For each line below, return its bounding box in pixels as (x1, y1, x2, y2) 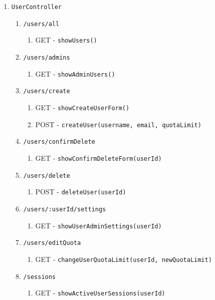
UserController (11, 4, 62, 11)
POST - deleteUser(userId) (35, 186, 126, 197)
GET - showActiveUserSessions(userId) (35, 287, 165, 298)
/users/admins (23, 54, 70, 61)
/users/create (23, 88, 70, 95)
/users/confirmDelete (23, 138, 95, 146)
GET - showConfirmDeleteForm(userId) (35, 152, 162, 163)
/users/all (23, 20, 60, 28)
